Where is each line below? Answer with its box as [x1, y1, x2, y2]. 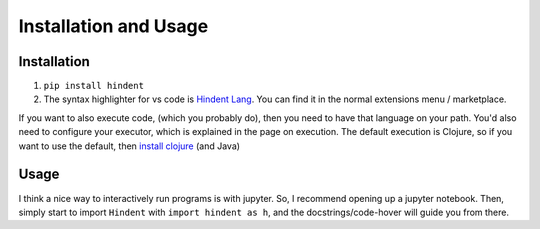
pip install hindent [43, 80, 145, 92]
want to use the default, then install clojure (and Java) [18, 140, 240, 152]
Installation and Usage [18, 15, 209, 37]
